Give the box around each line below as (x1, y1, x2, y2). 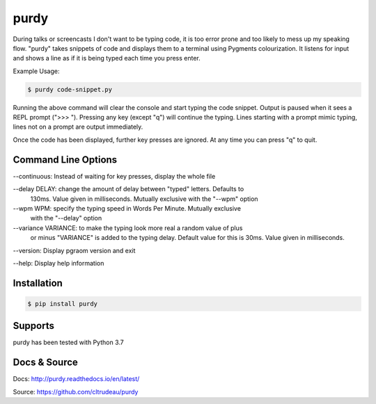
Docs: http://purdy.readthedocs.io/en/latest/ (13, 375, 140, 383)
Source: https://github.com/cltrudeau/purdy (13, 387, 139, 396)
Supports (13, 320, 55, 332)
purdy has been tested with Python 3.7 (13, 338, 125, 347)
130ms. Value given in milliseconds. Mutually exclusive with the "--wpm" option (30, 195, 258, 203)
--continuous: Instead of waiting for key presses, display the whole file (13, 172, 216, 180)
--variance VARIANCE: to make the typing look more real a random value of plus (13, 223, 243, 232)
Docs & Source (13, 357, 78, 369)
